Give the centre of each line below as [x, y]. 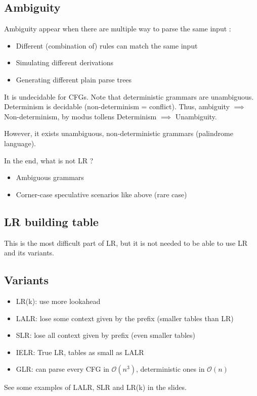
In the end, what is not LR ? [49, 160]
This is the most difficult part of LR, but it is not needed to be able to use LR [126, 243]
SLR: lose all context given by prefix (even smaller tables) [105, 335]
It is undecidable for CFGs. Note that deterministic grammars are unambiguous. [129, 96]
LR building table [51, 221]
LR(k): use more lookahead [58, 301]
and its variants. [29, 253]
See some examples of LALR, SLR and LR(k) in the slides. [95, 387]
